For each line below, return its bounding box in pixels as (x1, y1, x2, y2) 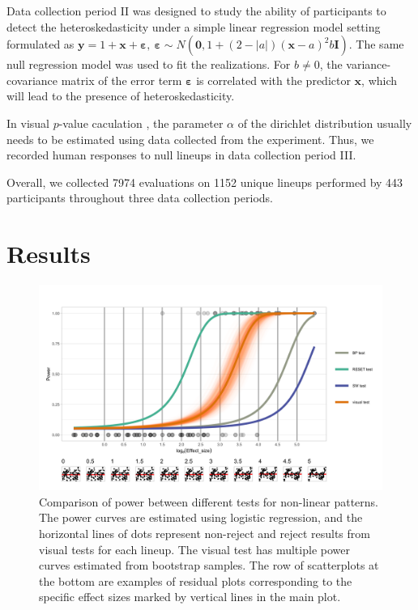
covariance (6, 71, 58, 88)
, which (361, 71, 398, 88)
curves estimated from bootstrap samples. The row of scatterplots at (39, 557, 379, 574)
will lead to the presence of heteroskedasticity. (6, 87, 235, 104)
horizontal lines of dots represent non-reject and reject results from (39, 525, 370, 542)
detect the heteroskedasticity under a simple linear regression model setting (6, 18, 381, 35)
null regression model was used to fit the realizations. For (6, 56, 291, 73)
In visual (6, 114, 49, 131)
